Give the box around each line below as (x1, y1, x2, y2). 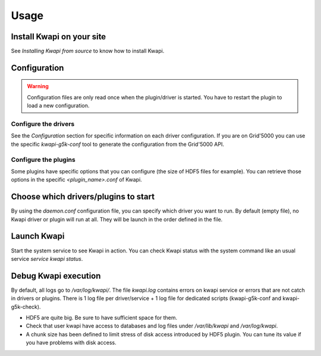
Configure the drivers (11, 120, 75, 128)
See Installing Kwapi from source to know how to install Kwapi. (11, 48, 165, 55)
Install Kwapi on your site (11, 32, 106, 42)
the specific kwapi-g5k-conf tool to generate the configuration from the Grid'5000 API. (11, 140, 225, 148)
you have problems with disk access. (26, 339, 117, 346)
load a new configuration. (27, 102, 90, 110)
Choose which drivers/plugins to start (11, 192, 155, 202)
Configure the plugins (11, 155, 75, 164)
